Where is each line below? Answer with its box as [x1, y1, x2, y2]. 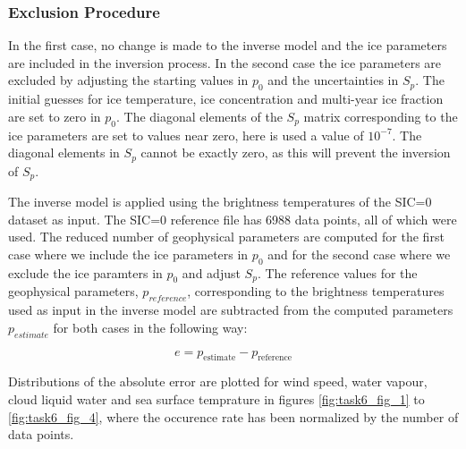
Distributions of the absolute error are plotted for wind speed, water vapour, [8, 372, 428, 391]
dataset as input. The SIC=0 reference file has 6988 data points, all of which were [8, 209, 457, 228]
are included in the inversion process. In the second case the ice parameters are [8, 53, 442, 72]
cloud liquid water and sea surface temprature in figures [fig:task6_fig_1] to [8, 390, 425, 409]
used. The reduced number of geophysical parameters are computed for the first [8, 227, 445, 246]
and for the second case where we [267, 244, 451, 263]
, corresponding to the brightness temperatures [187, 282, 445, 301]
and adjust [182, 263, 241, 282]
